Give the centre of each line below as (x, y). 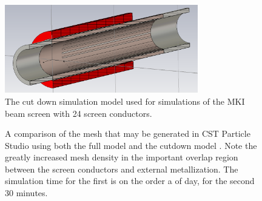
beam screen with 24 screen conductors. (79, 113)
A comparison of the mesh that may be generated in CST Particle (128, 133)
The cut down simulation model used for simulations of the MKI (125, 101)
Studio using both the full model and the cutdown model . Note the (131, 145)
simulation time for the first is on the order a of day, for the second (130, 181)
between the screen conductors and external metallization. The (122, 169)
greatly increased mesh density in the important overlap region (122, 157)
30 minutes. (26, 193)
